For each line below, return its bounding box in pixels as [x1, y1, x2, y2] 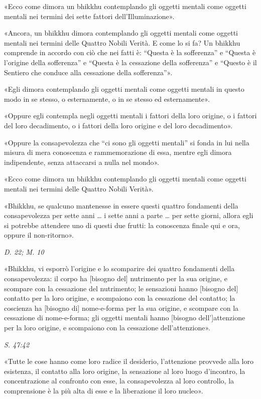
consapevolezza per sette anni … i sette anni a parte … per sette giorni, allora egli [4, 210, 253, 221]
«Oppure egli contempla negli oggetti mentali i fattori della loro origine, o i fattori [4, 110, 257, 121]
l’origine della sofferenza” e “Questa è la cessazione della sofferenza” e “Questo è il [4, 57, 257, 67]
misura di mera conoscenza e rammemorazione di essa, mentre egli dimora [4, 147, 232, 157]
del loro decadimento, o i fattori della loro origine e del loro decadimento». [4, 120, 233, 130]
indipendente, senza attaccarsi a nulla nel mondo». [4, 156, 159, 167]
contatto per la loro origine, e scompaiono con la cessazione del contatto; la [4, 293, 235, 303]
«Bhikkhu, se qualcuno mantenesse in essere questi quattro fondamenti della [4, 200, 238, 211]
